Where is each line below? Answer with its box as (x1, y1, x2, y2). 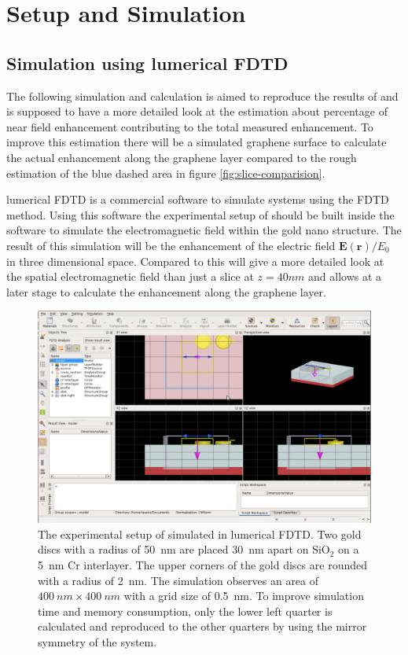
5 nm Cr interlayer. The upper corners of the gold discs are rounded (38, 557, 367, 573)
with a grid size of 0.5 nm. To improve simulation (123, 587, 364, 604)
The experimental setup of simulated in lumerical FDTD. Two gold (38, 525, 362, 542)
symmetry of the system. (38, 634, 157, 650)
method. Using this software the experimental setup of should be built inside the (6, 206, 395, 223)
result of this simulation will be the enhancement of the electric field (6, 237, 336, 253)
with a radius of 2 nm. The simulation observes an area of (38, 572, 319, 588)
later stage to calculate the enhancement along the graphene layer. (6, 283, 326, 300)
